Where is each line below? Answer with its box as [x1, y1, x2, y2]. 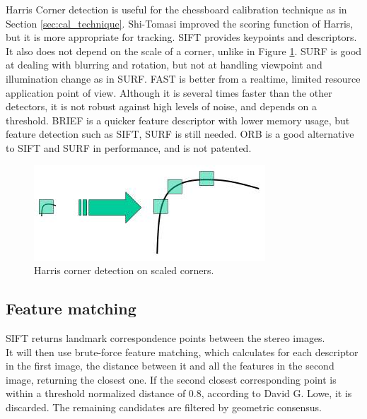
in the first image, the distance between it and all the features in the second [6, 358, 334, 373]
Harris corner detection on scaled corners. [34, 263, 214, 278]
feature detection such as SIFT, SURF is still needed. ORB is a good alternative [6, 126, 354, 141]
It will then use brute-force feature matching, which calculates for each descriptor [6, 344, 359, 359]
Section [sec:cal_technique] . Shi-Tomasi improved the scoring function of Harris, [6, 16, 354, 30]
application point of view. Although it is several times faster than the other [6, 85, 332, 100]
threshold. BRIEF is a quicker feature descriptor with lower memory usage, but [6, 112, 350, 127]
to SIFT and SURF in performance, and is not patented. [6, 140, 252, 155]
